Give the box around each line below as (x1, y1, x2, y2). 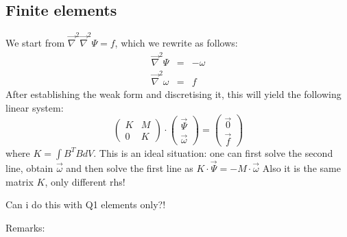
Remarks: (5, 220, 45, 234)
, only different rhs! (45, 174, 125, 188)
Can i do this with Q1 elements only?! (5, 197, 166, 212)
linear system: (5, 100, 64, 114)
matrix (5, 174, 34, 188)
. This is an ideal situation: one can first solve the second (93, 145, 333, 160)
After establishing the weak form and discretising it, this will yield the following (5, 87, 342, 101)
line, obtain (5, 160, 53, 175)
